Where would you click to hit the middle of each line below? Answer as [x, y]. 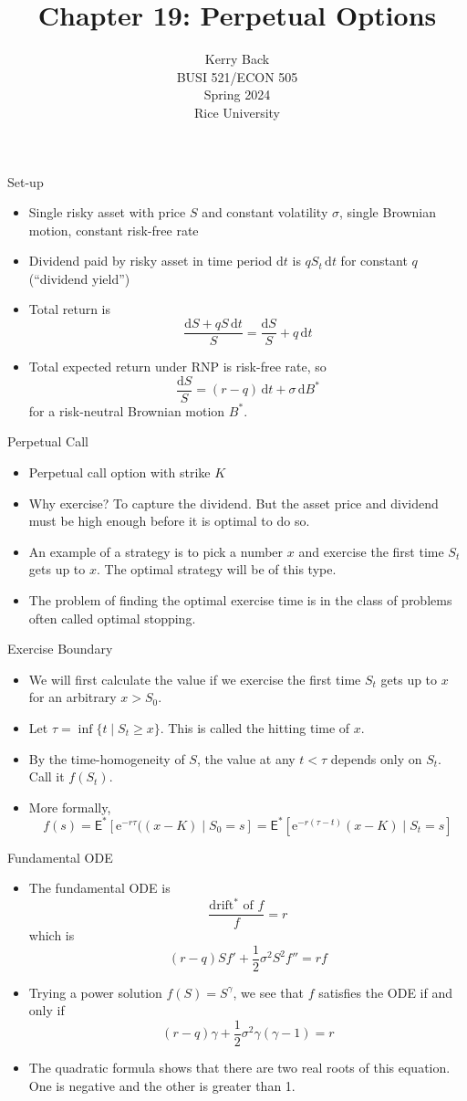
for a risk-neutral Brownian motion [127, 410]
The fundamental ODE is [99, 888]
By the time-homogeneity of [107, 758]
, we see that [268, 992]
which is [52, 935]
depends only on [376, 758]
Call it [47, 776]
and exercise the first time [371, 551]
